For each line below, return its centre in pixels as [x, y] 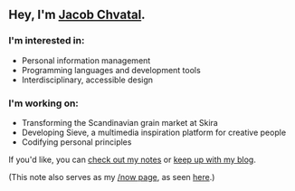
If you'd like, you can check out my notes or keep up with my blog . [133, 159]
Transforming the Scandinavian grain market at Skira [119, 122]
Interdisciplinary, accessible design [87, 80]
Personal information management [86, 60]
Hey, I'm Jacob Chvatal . [77, 15]
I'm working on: [43, 103]
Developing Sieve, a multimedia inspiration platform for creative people [154, 132]
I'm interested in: [47, 41]
